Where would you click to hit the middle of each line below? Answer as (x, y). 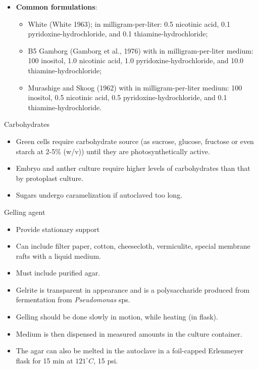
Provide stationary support (58, 229)
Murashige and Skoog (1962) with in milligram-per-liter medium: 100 (135, 87)
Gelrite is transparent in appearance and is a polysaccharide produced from (133, 289)
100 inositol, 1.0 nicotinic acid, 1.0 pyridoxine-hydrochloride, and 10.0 (136, 60)
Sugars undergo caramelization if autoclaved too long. (99, 195)
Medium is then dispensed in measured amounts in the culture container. (129, 333)
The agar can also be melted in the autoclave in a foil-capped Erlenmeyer (130, 351)
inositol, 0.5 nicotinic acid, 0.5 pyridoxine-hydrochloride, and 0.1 (127, 97)
